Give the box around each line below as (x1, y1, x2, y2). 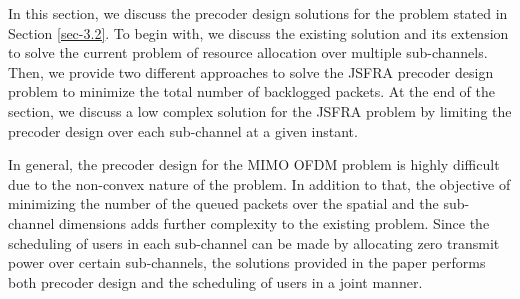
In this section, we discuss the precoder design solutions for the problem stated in (8, 3, 508, 23)
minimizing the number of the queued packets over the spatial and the (8, 193, 439, 214)
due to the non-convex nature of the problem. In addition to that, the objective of (8, 173, 511, 194)
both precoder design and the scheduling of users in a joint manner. (8, 271, 423, 292)
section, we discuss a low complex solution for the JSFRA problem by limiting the (8, 100, 512, 121)
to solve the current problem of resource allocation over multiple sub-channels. (8, 42, 488, 63)
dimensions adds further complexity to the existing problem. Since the (58, 212, 490, 233)
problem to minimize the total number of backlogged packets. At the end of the (8, 81, 496, 102)
